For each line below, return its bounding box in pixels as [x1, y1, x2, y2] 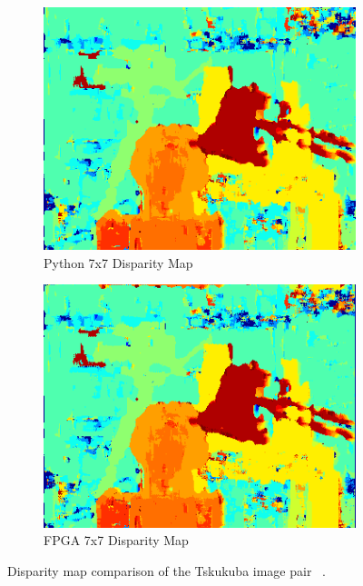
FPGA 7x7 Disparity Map [44, 531, 189, 550]
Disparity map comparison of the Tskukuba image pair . [7, 561, 326, 580]
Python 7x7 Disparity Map [44, 253, 193, 272]
